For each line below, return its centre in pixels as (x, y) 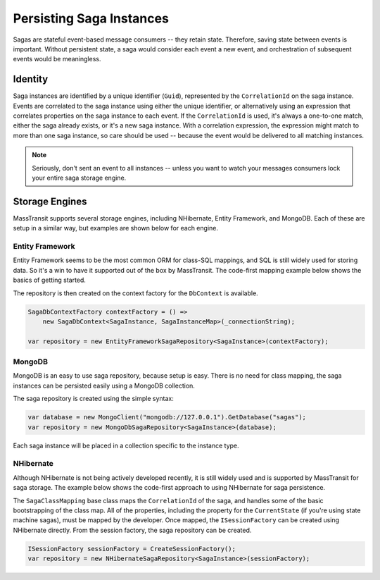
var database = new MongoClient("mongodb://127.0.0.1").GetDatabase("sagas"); (167, 417)
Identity (31, 79)
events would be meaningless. (57, 59)
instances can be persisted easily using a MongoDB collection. (104, 385)
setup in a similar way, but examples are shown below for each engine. (115, 228)
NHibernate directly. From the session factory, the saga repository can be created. (132, 530)
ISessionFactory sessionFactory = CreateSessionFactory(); (132, 549)
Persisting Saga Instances (91, 18)
